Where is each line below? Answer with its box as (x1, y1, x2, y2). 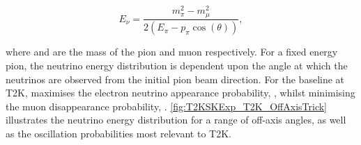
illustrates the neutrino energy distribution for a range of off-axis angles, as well (6, 112, 346, 127)
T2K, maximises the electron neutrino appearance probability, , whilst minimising (6, 85, 355, 100)
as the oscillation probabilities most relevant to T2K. (6, 126, 231, 140)
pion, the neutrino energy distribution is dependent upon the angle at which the (6, 58, 348, 72)
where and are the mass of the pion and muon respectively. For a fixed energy (6, 44, 338, 59)
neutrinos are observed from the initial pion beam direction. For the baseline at (6, 71, 345, 86)
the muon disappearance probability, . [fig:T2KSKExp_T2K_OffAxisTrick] (6, 99, 327, 113)
